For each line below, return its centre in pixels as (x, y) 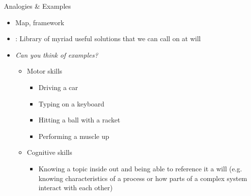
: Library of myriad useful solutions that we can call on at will (108, 38)
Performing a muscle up (74, 136)
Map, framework (40, 22)
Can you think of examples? (57, 54)
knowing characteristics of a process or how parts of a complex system (143, 178)
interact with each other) (75, 188)
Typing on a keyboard (71, 103)
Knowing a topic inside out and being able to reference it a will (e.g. (140, 168)
